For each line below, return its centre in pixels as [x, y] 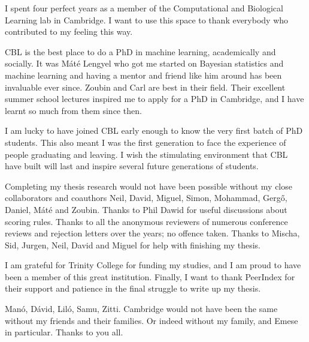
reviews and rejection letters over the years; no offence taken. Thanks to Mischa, [152, 233]
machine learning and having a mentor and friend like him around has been [143, 75]
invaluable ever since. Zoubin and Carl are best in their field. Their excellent [145, 87]
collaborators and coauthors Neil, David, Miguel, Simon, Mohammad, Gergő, [146, 198]
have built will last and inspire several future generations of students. [132, 166]
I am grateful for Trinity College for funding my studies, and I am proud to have [153, 265]
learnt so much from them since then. [73, 110]
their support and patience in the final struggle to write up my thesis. [133, 288]
